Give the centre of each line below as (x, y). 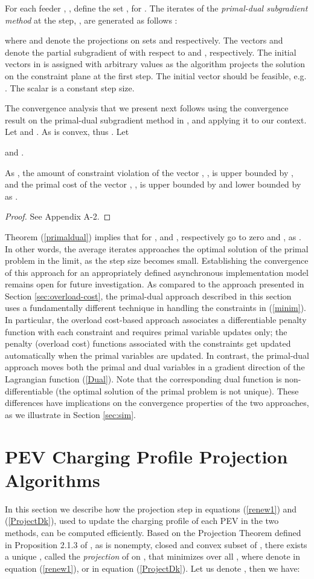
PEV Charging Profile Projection (146, 456)
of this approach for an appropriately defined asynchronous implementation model (157, 272)
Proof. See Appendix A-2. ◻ (58, 216)
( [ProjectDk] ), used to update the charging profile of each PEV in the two (142, 521)
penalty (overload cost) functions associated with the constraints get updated (148, 343)
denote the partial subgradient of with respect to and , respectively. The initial (151, 52)
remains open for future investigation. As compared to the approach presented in (155, 284)
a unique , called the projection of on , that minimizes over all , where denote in (153, 556)
